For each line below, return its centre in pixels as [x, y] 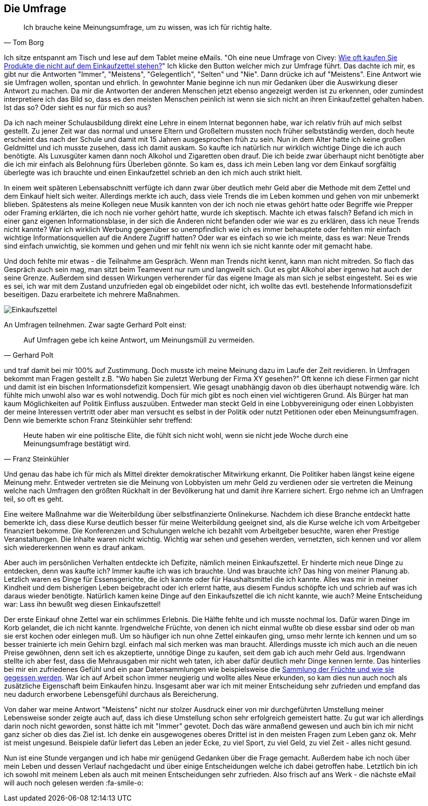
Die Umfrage [35, 9]
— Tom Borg [24, 43]
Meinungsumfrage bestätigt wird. [77, 444]
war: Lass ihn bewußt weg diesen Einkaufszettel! [82, 604]
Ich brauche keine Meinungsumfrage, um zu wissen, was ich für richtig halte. [148, 27]
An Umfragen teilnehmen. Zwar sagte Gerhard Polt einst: [95, 325]
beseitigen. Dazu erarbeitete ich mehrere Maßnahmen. [92, 295]
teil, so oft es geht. [34, 499]
